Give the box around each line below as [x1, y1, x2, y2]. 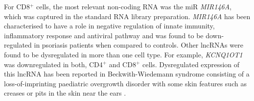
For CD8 [4, 1, 30, 11]
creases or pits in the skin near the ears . [4, 88, 126, 98]
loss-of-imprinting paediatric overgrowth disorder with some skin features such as [4, 78, 247, 88]
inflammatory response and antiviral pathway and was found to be [4, 30, 204, 40]
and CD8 [109, 59, 136, 69]
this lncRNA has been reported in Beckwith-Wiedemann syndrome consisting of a [4, 69, 250, 79]
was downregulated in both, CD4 [4, 59, 103, 69]
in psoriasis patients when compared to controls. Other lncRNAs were [34, 40, 243, 50]
